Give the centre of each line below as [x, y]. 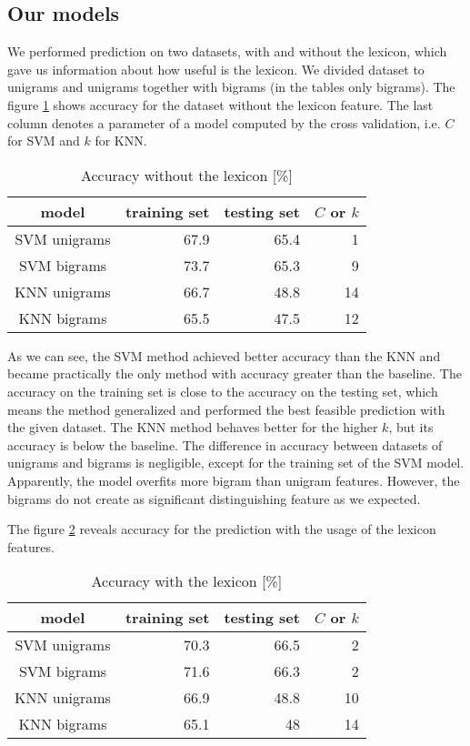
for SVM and [44, 141]
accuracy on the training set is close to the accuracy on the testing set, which [223, 391]
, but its [411, 427]
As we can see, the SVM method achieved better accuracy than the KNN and [224, 355]
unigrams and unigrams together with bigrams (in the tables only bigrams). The [231, 87]
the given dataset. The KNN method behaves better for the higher [193, 427]
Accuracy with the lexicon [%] [187, 581]
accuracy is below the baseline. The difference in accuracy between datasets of [225, 444]
